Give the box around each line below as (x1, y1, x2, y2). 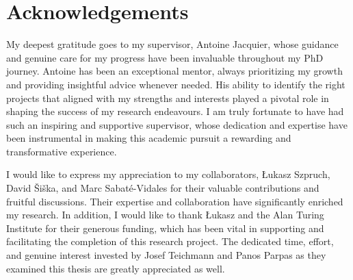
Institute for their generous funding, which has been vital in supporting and (6, 220, 324, 235)
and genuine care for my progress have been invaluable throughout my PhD (6, 50, 324, 64)
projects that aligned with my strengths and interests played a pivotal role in (6, 90, 329, 105)
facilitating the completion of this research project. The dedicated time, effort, (6, 234, 334, 249)
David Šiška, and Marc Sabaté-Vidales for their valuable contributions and (6, 181, 319, 195)
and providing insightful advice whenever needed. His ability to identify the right (6, 77, 345, 91)
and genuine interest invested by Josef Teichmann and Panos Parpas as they (6, 248, 326, 262)
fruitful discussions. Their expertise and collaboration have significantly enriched (6, 194, 343, 208)
